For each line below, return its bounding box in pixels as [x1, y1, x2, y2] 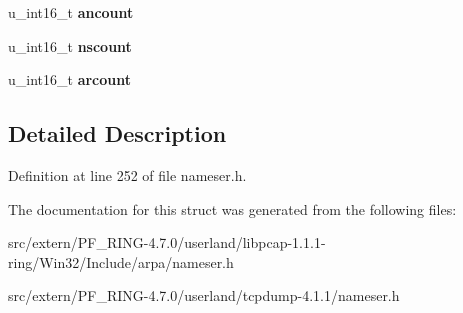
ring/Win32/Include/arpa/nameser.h [8, 251, 234, 272]
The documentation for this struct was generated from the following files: [8, 198, 457, 219]
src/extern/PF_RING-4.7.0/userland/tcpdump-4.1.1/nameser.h [8, 285, 400, 306]
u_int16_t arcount [8, 69, 131, 90]
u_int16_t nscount [8, 35, 132, 56]
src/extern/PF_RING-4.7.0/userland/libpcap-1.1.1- [8, 232, 326, 253]
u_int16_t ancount [8, 2, 134, 22]
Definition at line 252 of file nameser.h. [8, 164, 247, 185]
